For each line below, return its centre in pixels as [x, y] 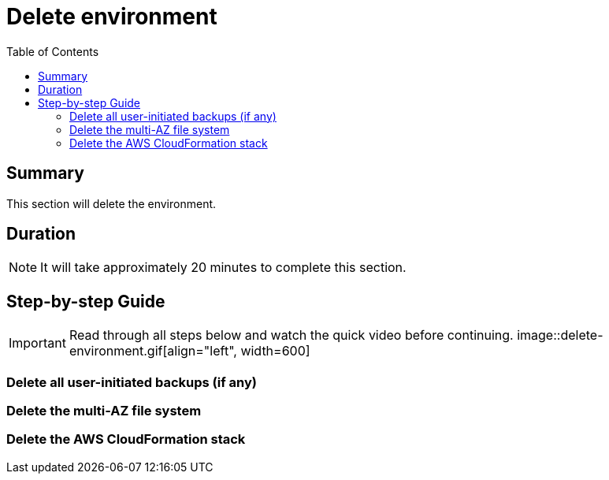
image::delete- [560, 335]
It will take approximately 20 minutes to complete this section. [223, 268]
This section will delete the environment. [111, 203]
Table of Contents [53, 51]
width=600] [275, 351]
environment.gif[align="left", [153, 351]
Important [37, 343]
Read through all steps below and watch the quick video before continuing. [291, 335]
